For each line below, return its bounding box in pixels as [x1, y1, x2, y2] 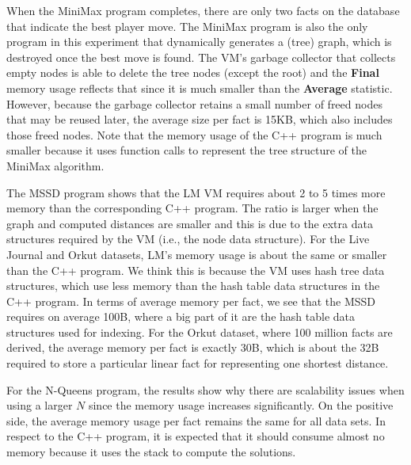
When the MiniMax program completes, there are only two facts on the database [6, 2, 400, 18]
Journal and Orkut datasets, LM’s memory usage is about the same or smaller [6, 246, 387, 262]
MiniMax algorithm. [6, 157, 105, 173]
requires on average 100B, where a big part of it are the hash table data [6, 308, 356, 325]
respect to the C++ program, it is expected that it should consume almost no [6, 428, 385, 444]
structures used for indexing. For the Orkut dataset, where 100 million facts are [6, 323, 393, 340]
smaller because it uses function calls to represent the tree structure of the [6, 142, 367, 158]
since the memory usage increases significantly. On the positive [88, 397, 394, 414]
